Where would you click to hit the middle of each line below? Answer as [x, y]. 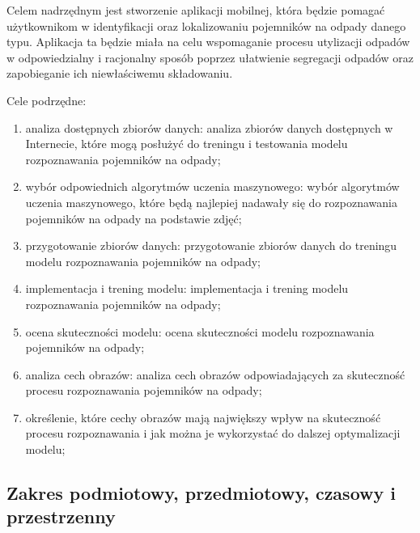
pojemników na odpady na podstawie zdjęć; [134, 218]
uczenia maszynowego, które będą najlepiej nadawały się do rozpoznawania [211, 202]
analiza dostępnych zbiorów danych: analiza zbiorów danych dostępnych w [209, 127]
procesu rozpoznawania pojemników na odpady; [144, 390]
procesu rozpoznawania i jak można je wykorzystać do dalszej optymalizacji [213, 433]
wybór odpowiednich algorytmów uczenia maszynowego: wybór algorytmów [212, 186]
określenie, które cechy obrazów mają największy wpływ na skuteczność [203, 417]
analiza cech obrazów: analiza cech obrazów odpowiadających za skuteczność [215, 374]
